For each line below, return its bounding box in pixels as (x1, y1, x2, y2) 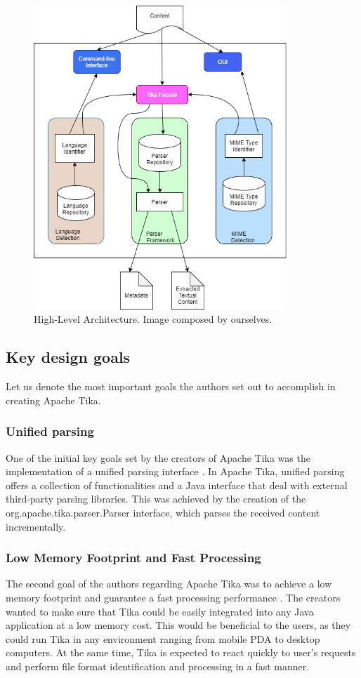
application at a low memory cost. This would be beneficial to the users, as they (6, 618, 351, 632)
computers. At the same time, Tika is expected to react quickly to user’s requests (6, 645, 356, 660)
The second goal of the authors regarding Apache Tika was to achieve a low (6, 576, 332, 591)
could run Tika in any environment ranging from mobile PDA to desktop (6, 631, 320, 646)
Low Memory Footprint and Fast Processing (6, 549, 261, 566)
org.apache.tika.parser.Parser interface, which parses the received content (6, 505, 320, 520)
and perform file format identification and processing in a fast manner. (6, 659, 310, 673)
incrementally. (6, 519, 66, 533)
